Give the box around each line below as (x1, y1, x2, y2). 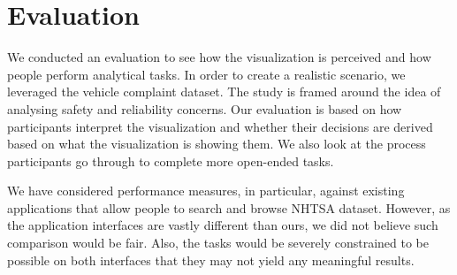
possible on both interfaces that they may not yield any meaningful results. (7, 250, 415, 269)
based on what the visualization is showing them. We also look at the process (7, 134, 426, 153)
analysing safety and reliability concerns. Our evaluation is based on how (7, 99, 402, 118)
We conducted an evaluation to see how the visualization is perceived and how (7, 48, 431, 66)
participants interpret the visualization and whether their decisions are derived (7, 117, 433, 135)
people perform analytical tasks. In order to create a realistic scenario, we (7, 65, 406, 83)
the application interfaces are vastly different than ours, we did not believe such (7, 216, 438, 234)
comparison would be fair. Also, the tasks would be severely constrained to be (7, 233, 429, 252)
